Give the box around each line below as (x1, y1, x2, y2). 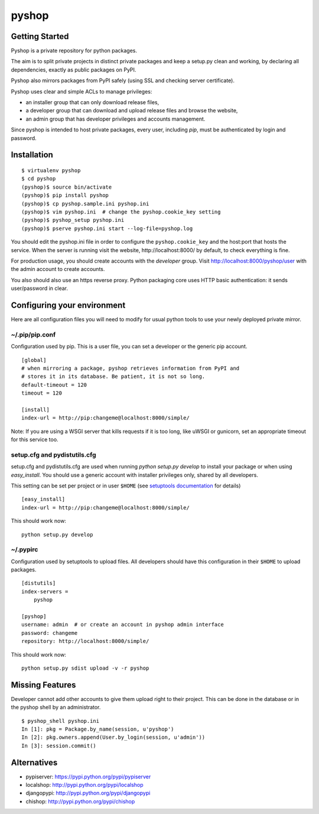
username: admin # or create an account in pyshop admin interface (21, 621, 224, 628)
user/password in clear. (11, 285, 68, 292)
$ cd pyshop (21, 175, 56, 182)
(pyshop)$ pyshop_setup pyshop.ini (21, 217, 125, 224)
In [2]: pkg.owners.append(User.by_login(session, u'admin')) (21, 734, 206, 741)
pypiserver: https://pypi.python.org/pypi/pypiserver (25, 773, 151, 780)
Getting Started (11, 31, 69, 41)
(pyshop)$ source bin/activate (21, 183, 112, 190)
